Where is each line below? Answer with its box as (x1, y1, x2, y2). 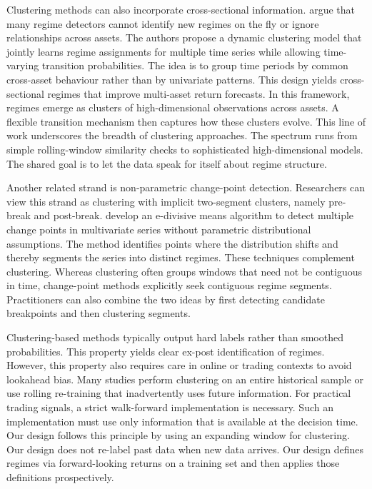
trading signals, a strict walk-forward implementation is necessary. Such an (6, 400, 333, 415)
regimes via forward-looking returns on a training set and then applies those (6, 455, 340, 470)
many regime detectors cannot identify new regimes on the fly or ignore (6, 16, 319, 31)
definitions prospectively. (6, 470, 114, 484)
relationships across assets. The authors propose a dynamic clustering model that (6, 30, 362, 45)
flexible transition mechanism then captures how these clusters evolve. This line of (6, 114, 366, 128)
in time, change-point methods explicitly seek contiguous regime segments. (6, 278, 332, 293)
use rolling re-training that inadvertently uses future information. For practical (6, 385, 351, 400)
